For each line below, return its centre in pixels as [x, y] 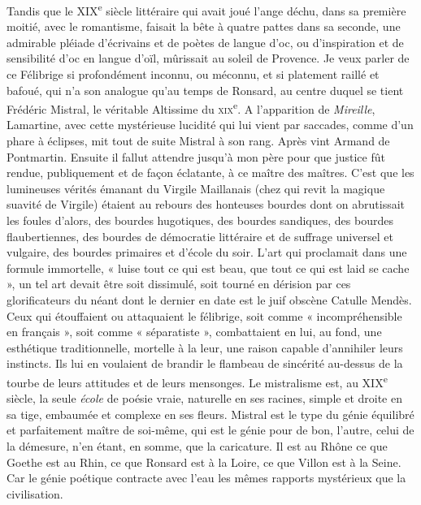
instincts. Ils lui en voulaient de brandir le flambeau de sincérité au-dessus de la [205, 363]
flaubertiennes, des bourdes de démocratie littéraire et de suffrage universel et [200, 236]
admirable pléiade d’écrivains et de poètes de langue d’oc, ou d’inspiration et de [205, 42]
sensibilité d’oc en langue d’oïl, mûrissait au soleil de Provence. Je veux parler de [208, 58]
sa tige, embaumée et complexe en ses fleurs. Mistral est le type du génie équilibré [210, 414]
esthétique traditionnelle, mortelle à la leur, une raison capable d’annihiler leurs [205, 347]
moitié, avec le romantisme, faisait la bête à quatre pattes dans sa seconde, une [204, 26]
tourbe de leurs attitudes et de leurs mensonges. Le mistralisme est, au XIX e [197, 381]
